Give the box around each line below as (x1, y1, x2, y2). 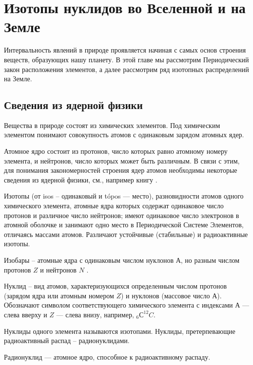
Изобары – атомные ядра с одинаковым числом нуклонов (4, 255, 174, 265)
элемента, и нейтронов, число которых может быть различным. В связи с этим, (4, 155, 240, 165)
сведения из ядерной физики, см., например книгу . (4, 174, 157, 184)
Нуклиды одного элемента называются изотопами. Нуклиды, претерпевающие (4, 326, 235, 336)
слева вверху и (4, 309, 47, 319)
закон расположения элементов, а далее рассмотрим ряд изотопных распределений (4, 64, 249, 74)
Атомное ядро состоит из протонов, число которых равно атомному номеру (4, 146, 228, 156)
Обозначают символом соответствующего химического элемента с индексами (4, 300, 233, 310)
